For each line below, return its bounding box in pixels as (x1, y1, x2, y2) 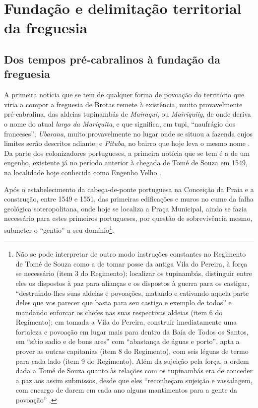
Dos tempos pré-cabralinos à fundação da (4, 51, 220, 67)
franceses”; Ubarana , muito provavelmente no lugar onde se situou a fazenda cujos (4, 128, 253, 138)
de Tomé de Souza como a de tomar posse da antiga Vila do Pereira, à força (15, 258, 248, 269)
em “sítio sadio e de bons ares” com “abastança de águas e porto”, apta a (15, 336, 240, 346)
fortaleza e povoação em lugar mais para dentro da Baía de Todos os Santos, (15, 326, 249, 337)
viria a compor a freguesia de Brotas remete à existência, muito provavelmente (4, 99, 243, 109)
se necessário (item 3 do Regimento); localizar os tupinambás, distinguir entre (15, 268, 252, 278)
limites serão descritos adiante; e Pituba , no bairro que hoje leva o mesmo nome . (4, 138, 250, 148)
